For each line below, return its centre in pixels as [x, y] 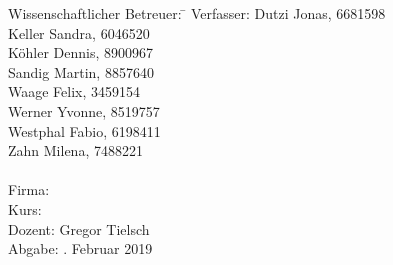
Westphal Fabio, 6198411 [84, 130]
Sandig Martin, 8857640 [81, 71]
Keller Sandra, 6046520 [79, 32]
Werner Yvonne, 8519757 [84, 110]
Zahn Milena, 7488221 [75, 150]
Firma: [29, 189]
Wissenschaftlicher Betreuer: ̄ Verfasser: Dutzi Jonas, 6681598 [197, 13]
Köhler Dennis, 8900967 [80, 52]
